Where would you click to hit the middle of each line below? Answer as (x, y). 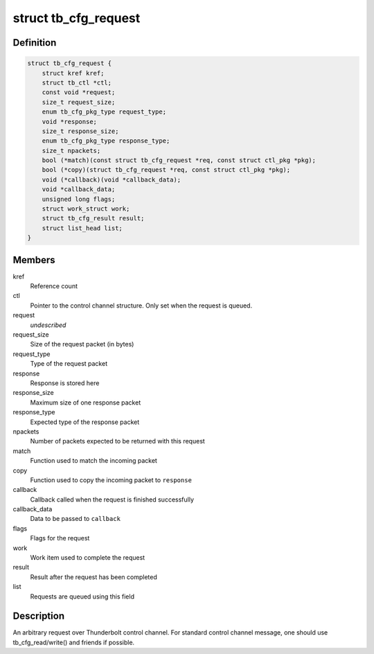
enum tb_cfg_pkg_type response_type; (106, 141)
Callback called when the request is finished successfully (112, 500)
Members (34, 260)
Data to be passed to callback (75, 519)
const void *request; (79, 92)
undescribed (48, 325)
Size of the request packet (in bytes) (82, 344)
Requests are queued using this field (82, 596)
